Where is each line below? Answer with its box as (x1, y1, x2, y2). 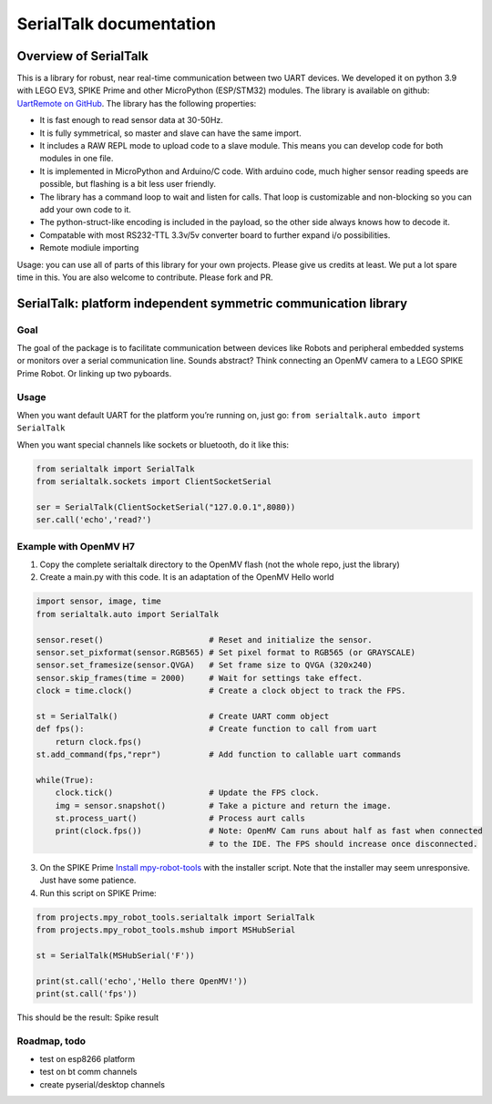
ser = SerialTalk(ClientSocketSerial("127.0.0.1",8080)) (36, 501, 296, 512)
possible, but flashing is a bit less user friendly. (39, 179, 216, 190)
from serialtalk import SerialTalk (36, 463, 195, 474)
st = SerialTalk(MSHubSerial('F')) (36, 950, 195, 961)
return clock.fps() (55, 737, 143, 747)
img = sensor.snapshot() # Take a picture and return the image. (55, 800, 392, 810)
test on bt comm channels (39, 1067, 138, 1078)
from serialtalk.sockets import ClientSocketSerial (36, 477, 272, 487)
